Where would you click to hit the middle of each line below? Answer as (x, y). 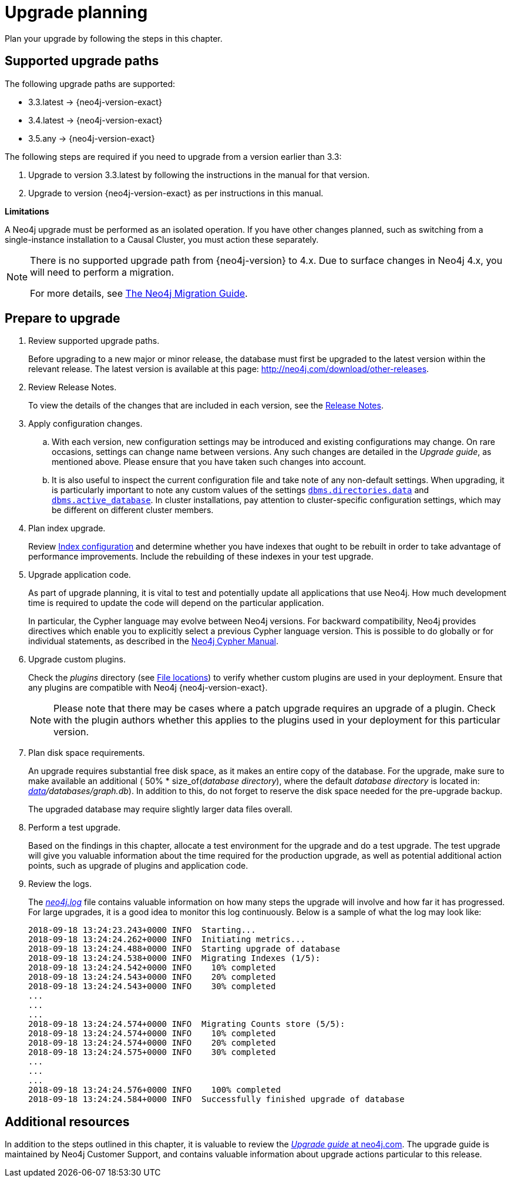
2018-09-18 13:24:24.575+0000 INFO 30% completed (152, 1052)
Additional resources (67, 1121)
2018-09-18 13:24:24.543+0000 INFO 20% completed (152, 977)
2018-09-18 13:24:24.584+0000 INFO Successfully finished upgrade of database (216, 1099)
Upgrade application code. (80, 575)
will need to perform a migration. (102, 272)
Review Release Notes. (73, 387)
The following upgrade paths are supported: (90, 83)
